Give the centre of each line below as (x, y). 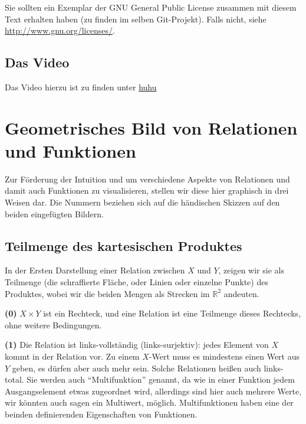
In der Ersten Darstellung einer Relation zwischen (95, 270)
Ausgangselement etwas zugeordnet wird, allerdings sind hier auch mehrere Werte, (153, 391)
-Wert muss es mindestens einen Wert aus (224, 356)
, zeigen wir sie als (251, 270)
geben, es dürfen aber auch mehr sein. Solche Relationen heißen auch (136, 368)
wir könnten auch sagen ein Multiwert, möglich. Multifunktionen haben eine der (149, 402)
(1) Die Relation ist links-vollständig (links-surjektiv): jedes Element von (137, 345)
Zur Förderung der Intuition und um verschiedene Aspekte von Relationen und (147, 179)
